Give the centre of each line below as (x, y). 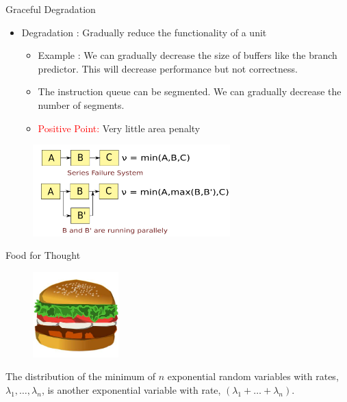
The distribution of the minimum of (81, 376)
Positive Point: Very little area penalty (119, 128)
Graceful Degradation (51, 9)
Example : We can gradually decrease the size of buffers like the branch (188, 55)
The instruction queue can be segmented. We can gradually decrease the (190, 91)
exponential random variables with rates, (253, 376)
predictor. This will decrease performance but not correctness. (168, 68)
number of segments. (81, 104)
